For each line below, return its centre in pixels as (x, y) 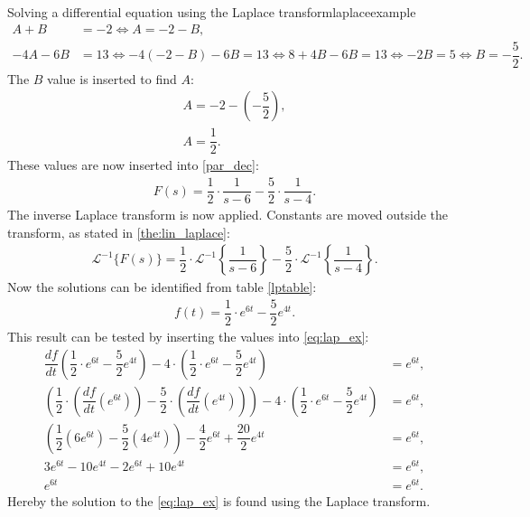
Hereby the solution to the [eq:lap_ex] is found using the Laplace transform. (219, 500)
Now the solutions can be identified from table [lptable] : (162, 287)
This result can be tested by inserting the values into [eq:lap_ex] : (188, 337)
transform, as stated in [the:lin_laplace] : (119, 232)
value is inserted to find (112, 78)
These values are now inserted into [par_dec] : (133, 165)
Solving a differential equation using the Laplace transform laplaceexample (212, 12)
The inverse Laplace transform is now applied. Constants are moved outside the (228, 215)
